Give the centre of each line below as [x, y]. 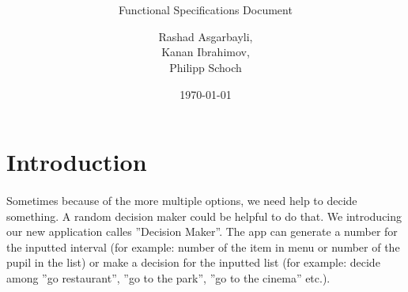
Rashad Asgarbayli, [206, 36]
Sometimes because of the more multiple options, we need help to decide [182, 200]
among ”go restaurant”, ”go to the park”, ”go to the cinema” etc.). [168, 277]
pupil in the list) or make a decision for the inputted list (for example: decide [193, 262]
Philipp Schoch [206, 67]
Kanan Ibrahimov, [206, 52]
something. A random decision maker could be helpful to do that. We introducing [204, 216]
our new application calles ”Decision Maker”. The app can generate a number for [202, 231]
